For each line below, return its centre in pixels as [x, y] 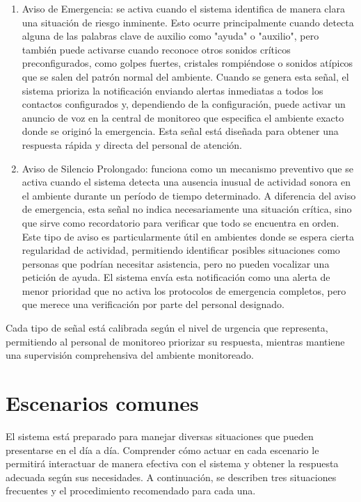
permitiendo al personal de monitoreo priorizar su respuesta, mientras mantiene [175, 341]
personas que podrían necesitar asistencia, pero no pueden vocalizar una [176, 263]
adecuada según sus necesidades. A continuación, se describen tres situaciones [171, 477]
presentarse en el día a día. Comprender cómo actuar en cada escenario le [162, 450]
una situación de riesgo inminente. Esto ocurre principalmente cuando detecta [188, 22]
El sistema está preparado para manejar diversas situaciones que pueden [160, 436]
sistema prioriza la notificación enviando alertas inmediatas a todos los [173, 90]
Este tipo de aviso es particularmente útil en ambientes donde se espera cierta [188, 236]
